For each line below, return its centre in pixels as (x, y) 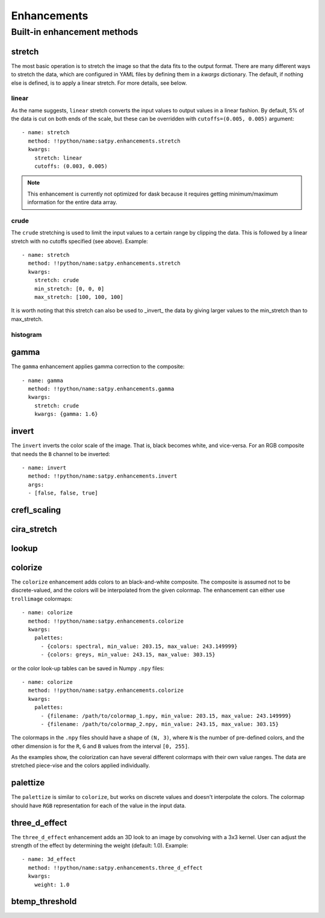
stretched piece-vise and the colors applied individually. (81, 766)
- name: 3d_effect (49, 859)
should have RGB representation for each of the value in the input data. (99, 806)
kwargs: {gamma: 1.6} (66, 414)
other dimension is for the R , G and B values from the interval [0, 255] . (100, 746)
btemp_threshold (44, 901)
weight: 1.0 (52, 885)
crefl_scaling (36, 510)
